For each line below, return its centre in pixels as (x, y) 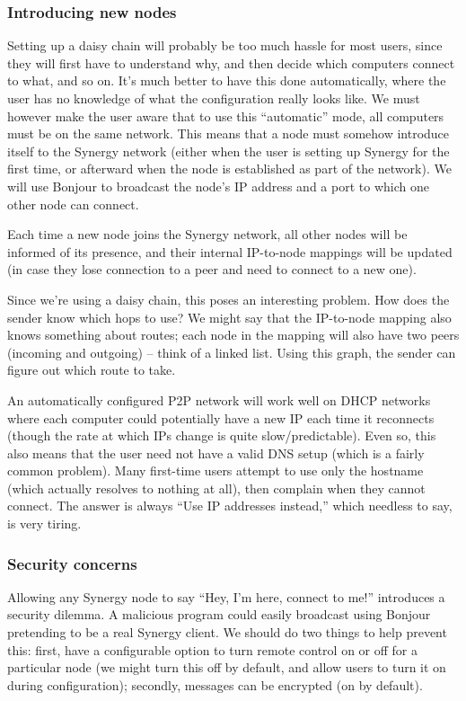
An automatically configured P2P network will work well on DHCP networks (219, 399)
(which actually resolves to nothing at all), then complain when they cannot (216, 488)
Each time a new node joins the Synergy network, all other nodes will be (207, 234)
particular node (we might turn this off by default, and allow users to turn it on (227, 667)
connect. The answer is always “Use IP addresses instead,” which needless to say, (230, 506)
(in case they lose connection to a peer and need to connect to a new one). (212, 269)
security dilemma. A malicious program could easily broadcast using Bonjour (219, 614)
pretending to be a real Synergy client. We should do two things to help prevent (227, 632)
